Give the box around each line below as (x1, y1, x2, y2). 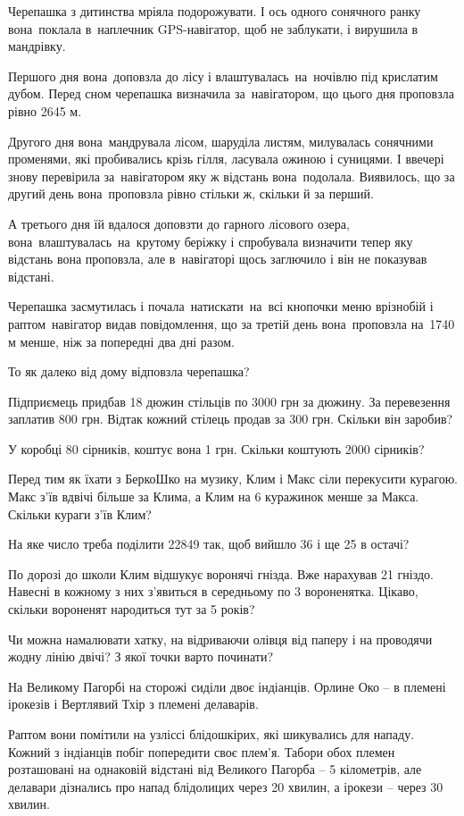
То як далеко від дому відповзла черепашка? (8, 362, 250, 381)
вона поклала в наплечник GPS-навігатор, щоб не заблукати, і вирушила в (8, 19, 418, 38)
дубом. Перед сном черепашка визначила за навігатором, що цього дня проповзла (8, 84, 454, 103)
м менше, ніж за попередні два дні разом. (8, 332, 235, 350)
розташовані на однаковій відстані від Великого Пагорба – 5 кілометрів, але (8, 760, 422, 778)
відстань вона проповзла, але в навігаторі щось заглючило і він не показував (8, 249, 427, 268)
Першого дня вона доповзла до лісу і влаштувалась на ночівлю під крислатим (8, 66, 438, 85)
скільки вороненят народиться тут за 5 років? (8, 600, 255, 618)
